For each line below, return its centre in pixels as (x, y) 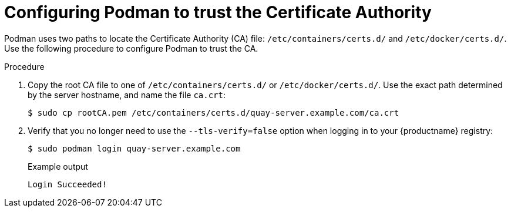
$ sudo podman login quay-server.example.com (134, 148)
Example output (58, 166)
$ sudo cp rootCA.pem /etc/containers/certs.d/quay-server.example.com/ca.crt (214, 112)
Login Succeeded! (67, 184)
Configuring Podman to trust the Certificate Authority (218, 12)
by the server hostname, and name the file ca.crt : (127, 95)
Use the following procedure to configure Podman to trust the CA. (131, 48)
